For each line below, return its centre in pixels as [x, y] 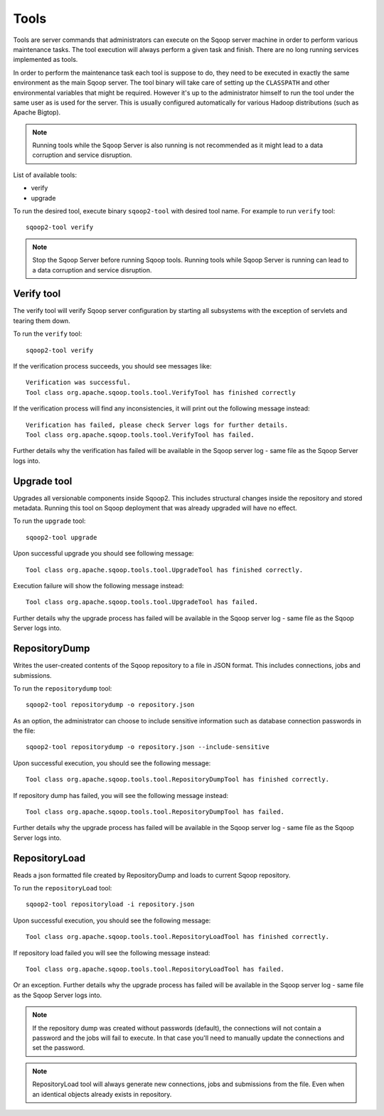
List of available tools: [45, 175]
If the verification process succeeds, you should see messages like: [112, 366]
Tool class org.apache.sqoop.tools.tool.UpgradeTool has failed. [142, 602]
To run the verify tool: [48, 334]
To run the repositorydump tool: [63, 688]
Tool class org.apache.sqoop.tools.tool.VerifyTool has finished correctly [161, 392]
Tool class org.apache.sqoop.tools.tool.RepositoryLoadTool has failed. [155, 969]
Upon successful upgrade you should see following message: [103, 553]
